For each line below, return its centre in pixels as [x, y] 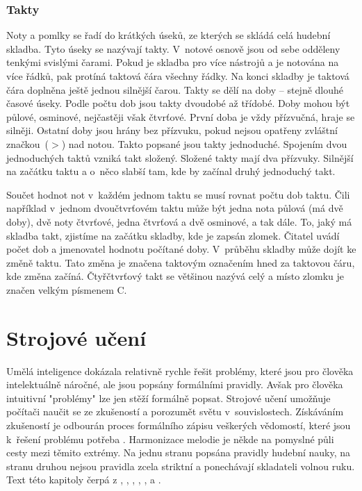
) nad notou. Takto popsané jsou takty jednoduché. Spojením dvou [204, 143]
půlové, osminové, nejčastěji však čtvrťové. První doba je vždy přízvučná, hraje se [181, 116]
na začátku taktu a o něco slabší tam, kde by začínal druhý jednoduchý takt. [171, 171]
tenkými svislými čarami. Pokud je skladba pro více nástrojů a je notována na [173, 62]
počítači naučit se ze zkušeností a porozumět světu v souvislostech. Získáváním [175, 411]
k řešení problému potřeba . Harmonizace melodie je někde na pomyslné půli [170, 439]
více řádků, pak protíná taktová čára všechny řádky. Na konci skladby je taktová [178, 76]
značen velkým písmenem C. [67, 289]
